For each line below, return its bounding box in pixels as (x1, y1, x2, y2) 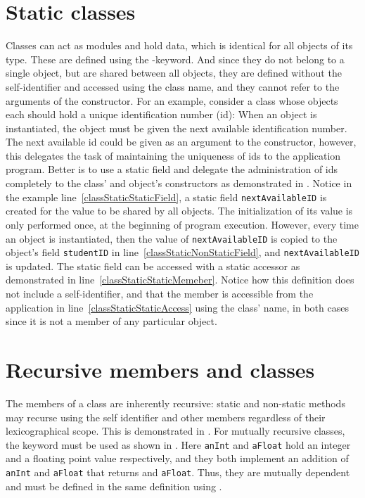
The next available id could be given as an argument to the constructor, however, (6, 134, 357, 149)
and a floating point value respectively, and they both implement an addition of (6, 451, 349, 466)
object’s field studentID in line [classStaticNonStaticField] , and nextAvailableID (6, 245, 359, 260)
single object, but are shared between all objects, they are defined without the (6, 65, 342, 80)
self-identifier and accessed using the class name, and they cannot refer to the (6, 79, 340, 94)
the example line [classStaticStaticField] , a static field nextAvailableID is (6, 189, 327, 204)
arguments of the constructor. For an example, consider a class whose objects (6, 93, 338, 108)
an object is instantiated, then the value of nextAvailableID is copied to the (6, 231, 338, 245)
